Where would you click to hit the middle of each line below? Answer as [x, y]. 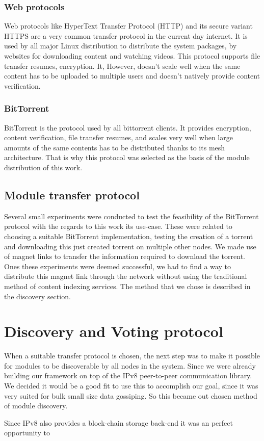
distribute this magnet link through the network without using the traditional [126, 276]
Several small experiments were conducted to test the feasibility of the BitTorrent [131, 216]
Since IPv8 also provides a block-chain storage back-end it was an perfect [118, 422]
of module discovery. [36, 406]
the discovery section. [37, 296]
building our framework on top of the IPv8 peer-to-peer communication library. [128, 375]
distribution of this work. [43, 167]
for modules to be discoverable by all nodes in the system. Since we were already [130, 365]
